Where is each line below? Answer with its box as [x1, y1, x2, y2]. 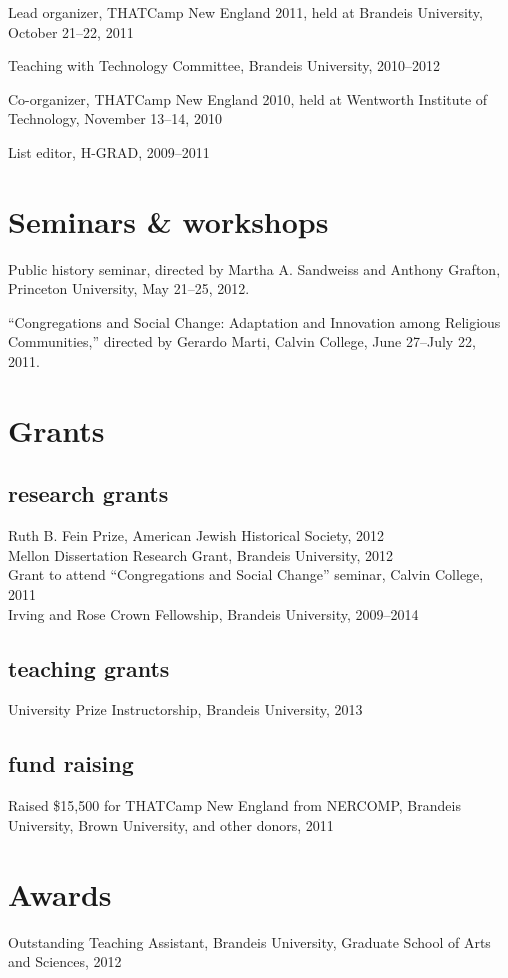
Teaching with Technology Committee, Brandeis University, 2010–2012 [8, 55, 441, 76]
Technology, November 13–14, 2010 [8, 108, 222, 129]
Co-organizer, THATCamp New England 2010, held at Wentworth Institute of [8, 88, 488, 109]
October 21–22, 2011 [8, 21, 134, 42]
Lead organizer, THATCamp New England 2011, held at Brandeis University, [8, 2, 483, 22]
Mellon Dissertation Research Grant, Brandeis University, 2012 [8, 544, 394, 565]
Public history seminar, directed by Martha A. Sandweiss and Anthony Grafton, [8, 258, 501, 279]
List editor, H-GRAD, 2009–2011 [8, 141, 210, 162]
